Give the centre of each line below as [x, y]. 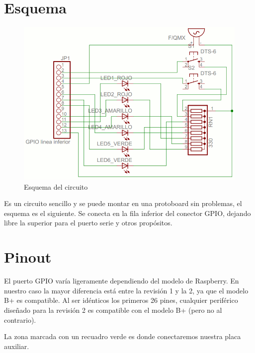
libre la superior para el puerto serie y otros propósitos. [88, 223]
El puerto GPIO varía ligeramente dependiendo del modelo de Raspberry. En [122, 281]
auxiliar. [17, 346]
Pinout [28, 257]
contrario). [20, 319]
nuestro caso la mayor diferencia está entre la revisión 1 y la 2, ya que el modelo [126, 290]
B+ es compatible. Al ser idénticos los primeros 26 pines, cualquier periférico [121, 300]
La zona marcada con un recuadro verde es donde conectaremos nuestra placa [123, 336]
